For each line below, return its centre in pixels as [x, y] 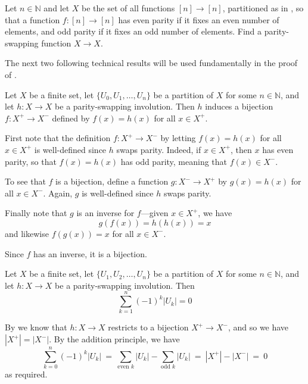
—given [155, 213]
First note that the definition [58, 138]
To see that [25, 181]
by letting [178, 138]
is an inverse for [105, 213]
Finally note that [36, 213]
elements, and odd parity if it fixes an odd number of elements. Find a [133, 31]
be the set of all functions [128, 8]
